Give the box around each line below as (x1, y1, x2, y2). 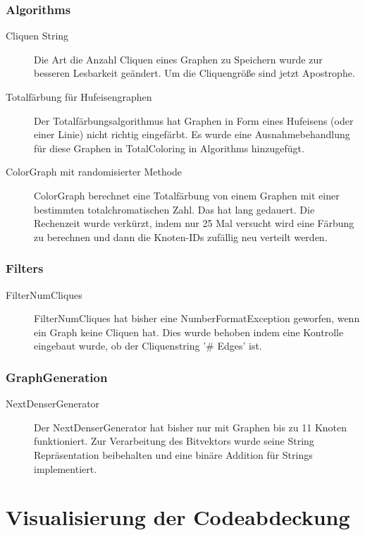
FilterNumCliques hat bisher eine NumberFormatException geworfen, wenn (34, 311, 360, 326)
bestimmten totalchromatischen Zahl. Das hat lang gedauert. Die (34, 202, 315, 216)
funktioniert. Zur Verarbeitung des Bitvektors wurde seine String (34, 433, 314, 448)
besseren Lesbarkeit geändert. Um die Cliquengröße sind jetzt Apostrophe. (34, 66, 355, 80)
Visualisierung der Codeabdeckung (6, 503, 350, 531)
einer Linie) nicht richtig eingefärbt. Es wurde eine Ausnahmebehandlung (34, 127, 350, 142)
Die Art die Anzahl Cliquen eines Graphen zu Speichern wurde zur (34, 51, 323, 66)
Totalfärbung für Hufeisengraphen (6, 90, 152, 104)
